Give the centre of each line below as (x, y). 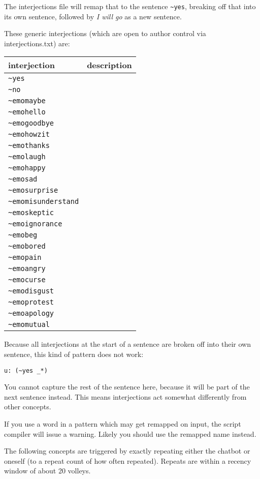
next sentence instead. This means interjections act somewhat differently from (125, 396)
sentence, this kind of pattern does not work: (74, 354)
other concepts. (28, 407)
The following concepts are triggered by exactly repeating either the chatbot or (127, 451)
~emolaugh (27, 157)
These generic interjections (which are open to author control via (105, 33)
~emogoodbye (31, 123)
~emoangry (27, 269)
